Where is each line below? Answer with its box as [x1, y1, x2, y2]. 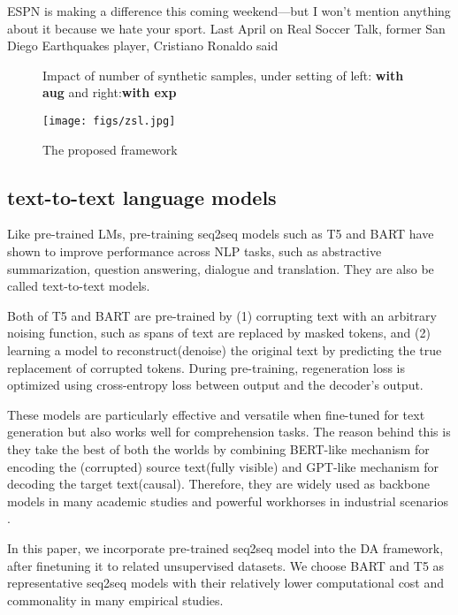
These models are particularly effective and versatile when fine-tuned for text [7, 405, 425, 423]
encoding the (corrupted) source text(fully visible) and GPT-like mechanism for [7, 457, 439, 475]
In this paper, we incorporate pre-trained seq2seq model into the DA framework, [7, 538, 444, 557]
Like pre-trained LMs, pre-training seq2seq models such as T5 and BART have [7, 224, 434, 243]
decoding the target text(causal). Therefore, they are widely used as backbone [7, 475, 430, 493]
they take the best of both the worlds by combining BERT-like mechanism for [7, 439, 430, 458]
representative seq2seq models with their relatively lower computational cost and [7, 573, 445, 592]
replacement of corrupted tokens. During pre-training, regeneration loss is [7, 358, 406, 376]
